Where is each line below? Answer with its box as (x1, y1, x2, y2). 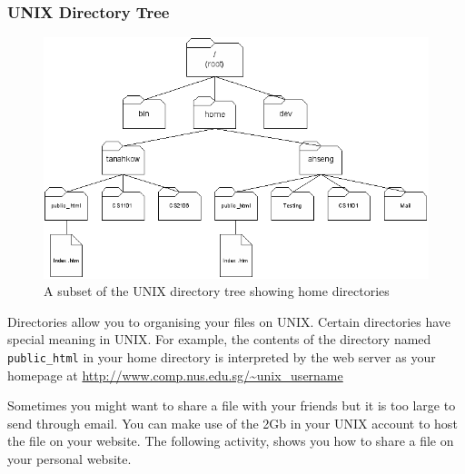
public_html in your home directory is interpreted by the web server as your (7, 348, 436, 367)
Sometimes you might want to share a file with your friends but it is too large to (7, 396, 456, 415)
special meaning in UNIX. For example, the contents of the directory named (7, 330, 431, 349)
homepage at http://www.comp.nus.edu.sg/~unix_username (7, 365, 343, 384)
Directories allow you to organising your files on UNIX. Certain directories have (7, 311, 451, 331)
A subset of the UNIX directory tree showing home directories (44, 281, 390, 301)
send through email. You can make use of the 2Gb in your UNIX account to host (7, 413, 458, 432)
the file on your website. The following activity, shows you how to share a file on (7, 431, 454, 450)
